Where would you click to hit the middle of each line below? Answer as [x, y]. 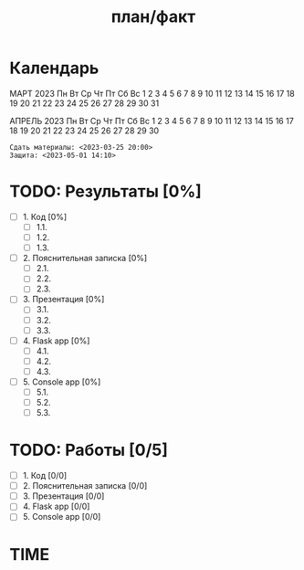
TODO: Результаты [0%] [106, 191]
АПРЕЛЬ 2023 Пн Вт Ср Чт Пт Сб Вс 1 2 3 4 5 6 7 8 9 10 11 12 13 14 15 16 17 [152, 121]
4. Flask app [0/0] [56, 507]
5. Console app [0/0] [62, 517]
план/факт [153, 17]
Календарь [54, 68]
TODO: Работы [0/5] [89, 450]
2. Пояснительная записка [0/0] [85, 486]
